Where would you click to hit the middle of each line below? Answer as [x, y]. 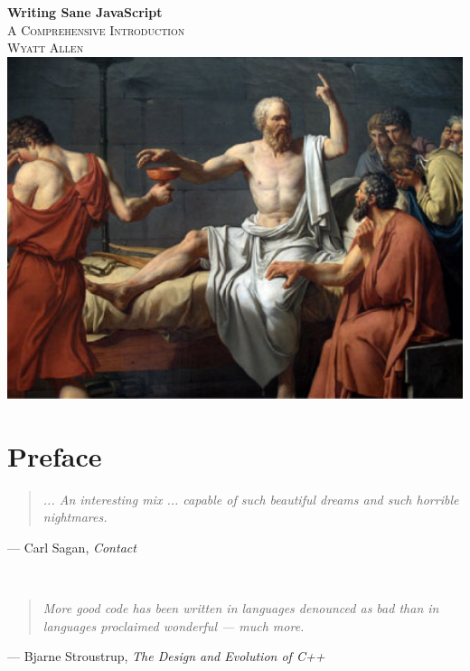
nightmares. [75, 517]
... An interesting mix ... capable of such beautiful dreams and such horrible [251, 499]
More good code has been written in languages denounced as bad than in [241, 608]
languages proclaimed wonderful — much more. [174, 625]
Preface [55, 455]
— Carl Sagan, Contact [72, 547]
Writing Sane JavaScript [85, 12]
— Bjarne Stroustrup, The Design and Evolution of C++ [166, 656]
